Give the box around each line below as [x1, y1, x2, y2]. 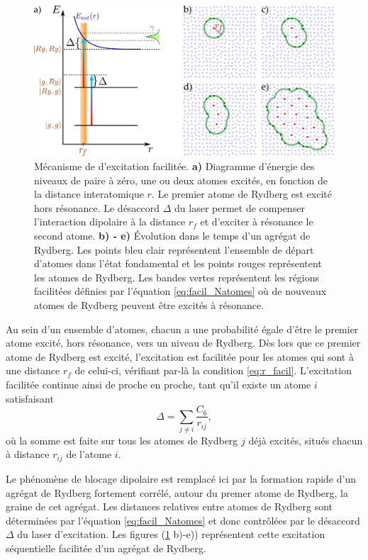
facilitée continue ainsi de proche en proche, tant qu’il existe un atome [6, 376, 311, 391]
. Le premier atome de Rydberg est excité [151, 186, 332, 201]
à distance [6, 447, 50, 461]
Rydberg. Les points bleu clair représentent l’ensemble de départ [34, 242, 314, 257]
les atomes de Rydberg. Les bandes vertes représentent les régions [34, 269, 320, 284]
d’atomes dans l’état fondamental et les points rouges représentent [34, 256, 322, 271]
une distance [6, 363, 60, 378]
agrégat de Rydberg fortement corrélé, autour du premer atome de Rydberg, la [6, 485, 348, 500]
